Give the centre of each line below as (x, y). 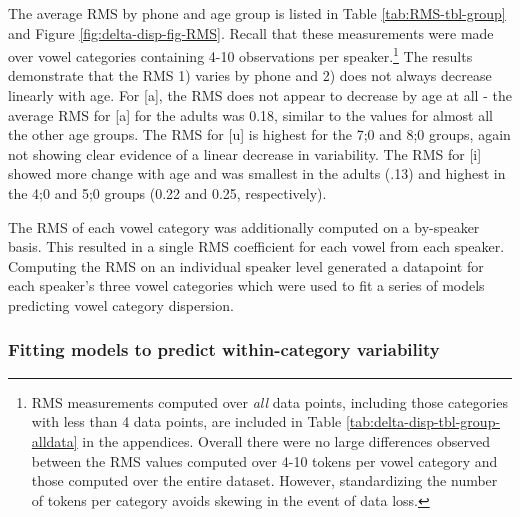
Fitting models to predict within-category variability (224, 349)
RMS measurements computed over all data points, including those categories (269, 401)
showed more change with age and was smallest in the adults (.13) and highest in (257, 173)
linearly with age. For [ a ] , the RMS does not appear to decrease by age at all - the (260, 95)
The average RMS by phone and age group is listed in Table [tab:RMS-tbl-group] (257, 13)
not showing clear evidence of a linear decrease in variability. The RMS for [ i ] (245, 153)
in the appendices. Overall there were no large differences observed (286, 440)
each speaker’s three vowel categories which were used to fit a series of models (246, 285)
